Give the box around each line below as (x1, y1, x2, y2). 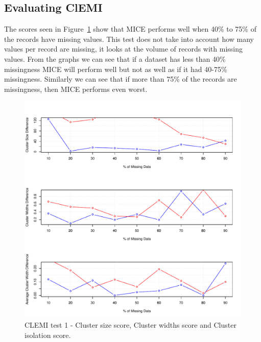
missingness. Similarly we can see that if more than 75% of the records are (4, 74, 237, 84)
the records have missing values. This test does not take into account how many (4, 33, 254, 44)
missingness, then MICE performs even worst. (4, 83, 148, 94)
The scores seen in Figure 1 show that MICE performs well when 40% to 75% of (4, 23, 256, 34)
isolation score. (25, 329, 71, 340)
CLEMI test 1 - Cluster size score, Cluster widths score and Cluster (25, 319, 236, 330)
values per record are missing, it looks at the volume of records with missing (4, 43, 243, 54)
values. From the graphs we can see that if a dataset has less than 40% (4, 53, 226, 64)
